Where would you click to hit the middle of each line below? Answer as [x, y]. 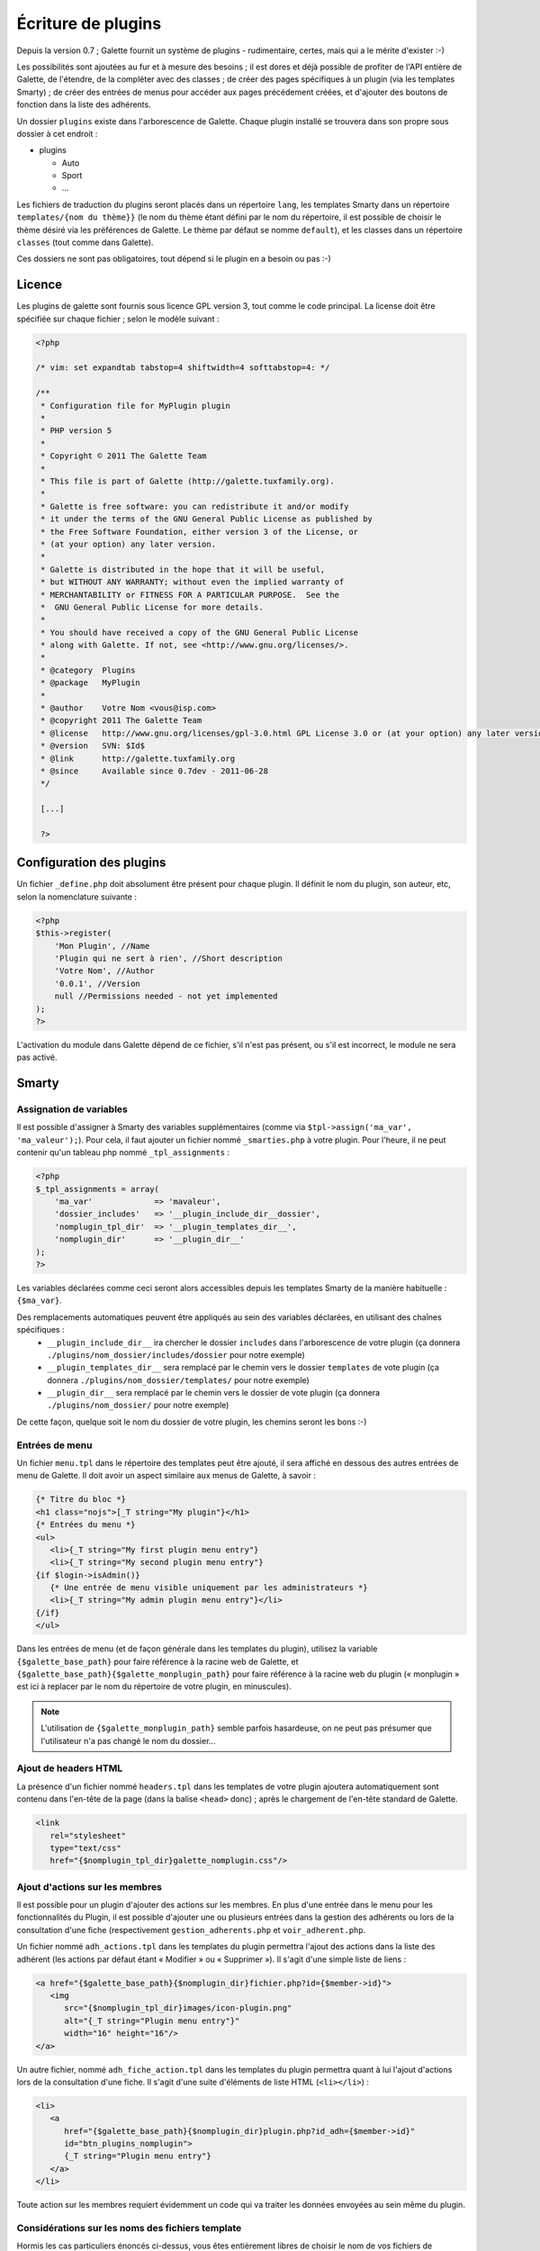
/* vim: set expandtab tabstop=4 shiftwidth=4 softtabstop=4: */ [183, 368]
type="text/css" [85, 1848]
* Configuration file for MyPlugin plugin [136, 406]
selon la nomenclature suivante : [76, 897]
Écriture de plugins [89, 23]
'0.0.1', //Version [98, 983]
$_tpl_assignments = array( [97, 1189]
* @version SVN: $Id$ [93, 746]
